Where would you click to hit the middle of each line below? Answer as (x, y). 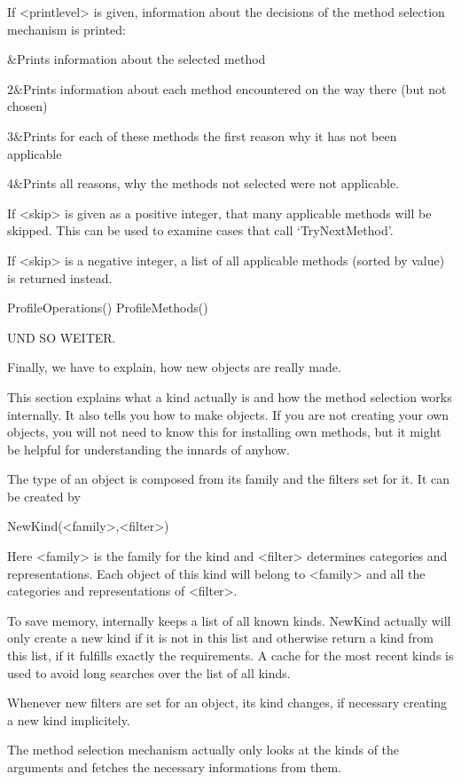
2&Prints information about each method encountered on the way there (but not (227, 88)
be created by (44, 496)
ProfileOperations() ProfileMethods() (108, 308)
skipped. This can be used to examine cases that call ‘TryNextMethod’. (200, 230)
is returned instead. (60, 277)
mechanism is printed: (66, 29)
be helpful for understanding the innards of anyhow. (148, 449)
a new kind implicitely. (69, 719)
